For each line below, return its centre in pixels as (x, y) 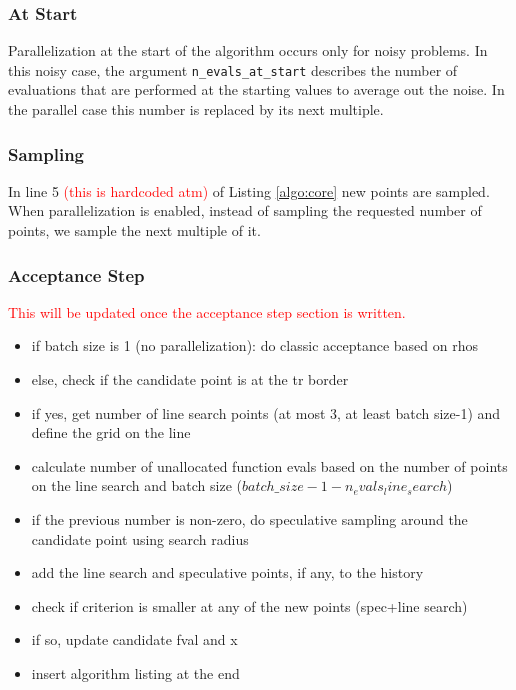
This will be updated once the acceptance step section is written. (207, 311)
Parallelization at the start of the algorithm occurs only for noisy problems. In (248, 50)
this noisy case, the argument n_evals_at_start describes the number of (233, 69)
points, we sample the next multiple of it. (134, 230)
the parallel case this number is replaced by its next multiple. (196, 109)
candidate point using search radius (140, 538)
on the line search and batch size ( (136, 485)
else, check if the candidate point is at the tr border (190, 379)
